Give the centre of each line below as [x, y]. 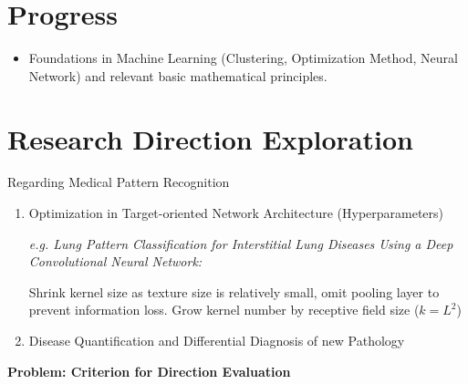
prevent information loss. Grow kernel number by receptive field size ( [224, 310]
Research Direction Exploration [210, 138]
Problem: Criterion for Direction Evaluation [149, 371]
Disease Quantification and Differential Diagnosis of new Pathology [217, 340]
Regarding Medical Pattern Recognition [119, 182]
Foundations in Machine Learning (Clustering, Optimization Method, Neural [243, 58]
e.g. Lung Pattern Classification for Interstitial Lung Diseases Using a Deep [241, 243]
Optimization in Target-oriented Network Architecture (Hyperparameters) [236, 213]
